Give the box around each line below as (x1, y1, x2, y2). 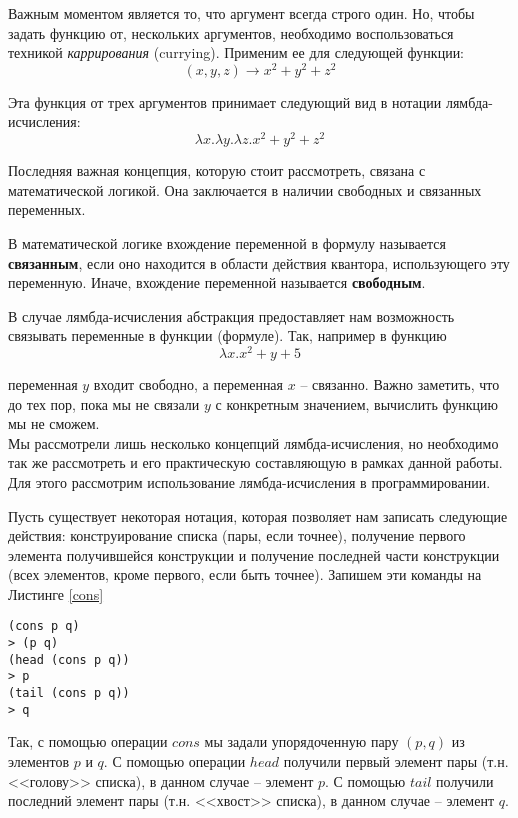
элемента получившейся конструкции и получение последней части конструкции (8, 544, 500, 565)
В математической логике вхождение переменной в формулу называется (8, 232, 446, 253)
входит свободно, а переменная (93, 373, 284, 394)
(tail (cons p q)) (8, 686, 130, 701)
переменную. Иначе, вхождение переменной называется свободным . (8, 272, 426, 293)
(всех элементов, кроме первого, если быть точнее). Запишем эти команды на (8, 564, 482, 585)
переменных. (8, 199, 86, 220)
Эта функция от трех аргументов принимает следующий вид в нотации (8, 91, 442, 112)
